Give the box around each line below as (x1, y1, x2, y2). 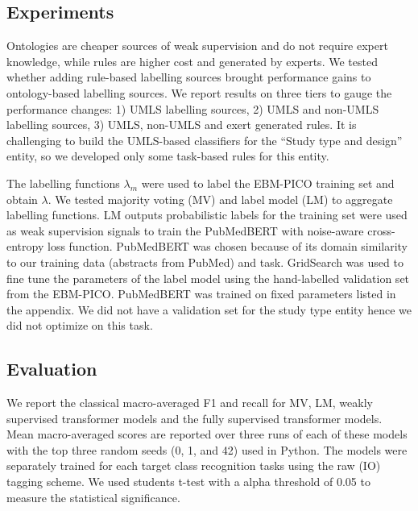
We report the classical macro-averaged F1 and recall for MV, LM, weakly (6, 394, 373, 411)
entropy (6, 238, 44, 255)
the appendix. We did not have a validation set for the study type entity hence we (6, 301, 412, 318)
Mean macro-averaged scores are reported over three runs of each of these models (6, 426, 408, 442)
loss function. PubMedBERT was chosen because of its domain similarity (47, 238, 408, 255)
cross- (367, 222, 395, 239)
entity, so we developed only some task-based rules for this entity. (6, 147, 329, 164)
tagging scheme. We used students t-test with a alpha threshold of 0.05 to (6, 473, 370, 490)
